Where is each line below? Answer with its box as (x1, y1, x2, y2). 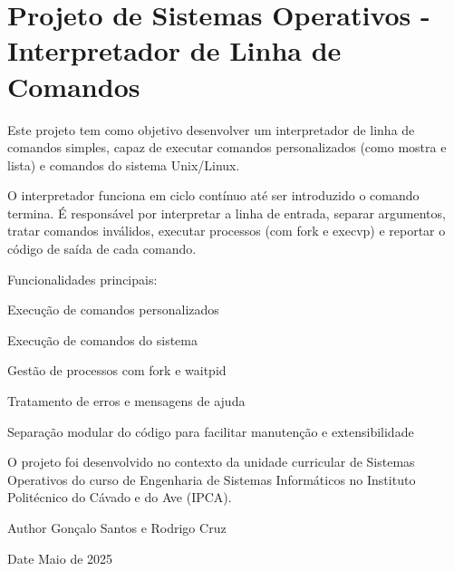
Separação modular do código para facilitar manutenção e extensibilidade (7, 421, 414, 440)
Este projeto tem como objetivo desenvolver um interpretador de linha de (7, 120, 415, 139)
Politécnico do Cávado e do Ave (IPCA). (7, 488, 232, 507)
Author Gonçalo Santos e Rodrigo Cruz (7, 518, 227, 537)
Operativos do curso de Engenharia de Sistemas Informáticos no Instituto (7, 469, 416, 489)
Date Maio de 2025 (7, 548, 113, 567)
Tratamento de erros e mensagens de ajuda (7, 392, 246, 411)
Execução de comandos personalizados (7, 300, 219, 319)
